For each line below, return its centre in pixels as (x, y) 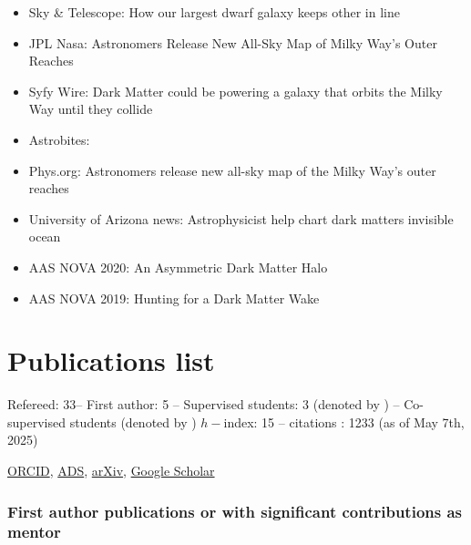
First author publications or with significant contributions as (235, 511)
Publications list (111, 360)
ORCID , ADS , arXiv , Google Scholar (111, 471)
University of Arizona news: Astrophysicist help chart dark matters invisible (241, 218)
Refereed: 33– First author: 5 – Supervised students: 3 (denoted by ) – (204, 404)
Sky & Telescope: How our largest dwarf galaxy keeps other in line (214, 12)
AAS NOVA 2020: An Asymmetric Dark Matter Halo (178, 267)
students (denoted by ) (133, 422)
